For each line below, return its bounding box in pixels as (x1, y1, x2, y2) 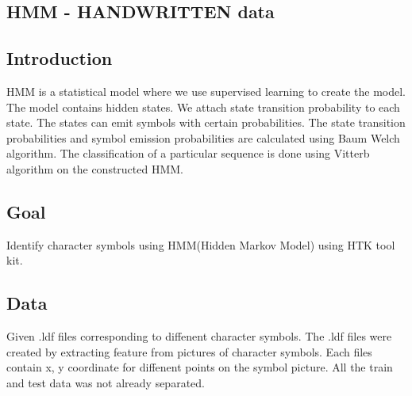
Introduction (6, 46, 113, 70)
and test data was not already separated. (6, 374, 205, 390)
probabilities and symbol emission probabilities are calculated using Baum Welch (6, 129, 400, 146)
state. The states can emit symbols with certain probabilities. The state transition (6, 114, 406, 131)
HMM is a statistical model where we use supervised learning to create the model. (6, 82, 406, 99)
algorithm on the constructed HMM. (6, 160, 184, 177)
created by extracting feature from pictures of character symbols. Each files (6, 343, 372, 360)
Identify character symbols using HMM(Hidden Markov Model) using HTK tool (6, 236, 395, 253)
